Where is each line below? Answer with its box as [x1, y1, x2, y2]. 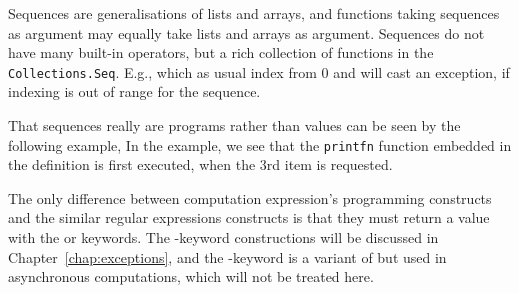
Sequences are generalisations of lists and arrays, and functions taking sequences [8, 3, 500, 23]
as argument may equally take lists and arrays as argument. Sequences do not [8, 22, 485, 43]
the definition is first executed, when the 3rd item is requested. [8, 154, 393, 175]
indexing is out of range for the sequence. [8, 81, 261, 102]
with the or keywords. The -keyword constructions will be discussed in [8, 227, 439, 248]
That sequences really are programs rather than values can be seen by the [8, 115, 461, 136]
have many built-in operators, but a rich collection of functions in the [8, 42, 434, 63]
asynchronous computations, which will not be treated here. [8, 266, 374, 287]
